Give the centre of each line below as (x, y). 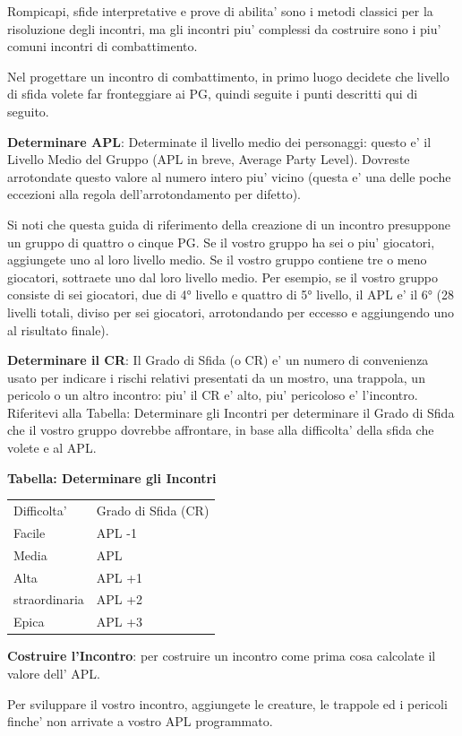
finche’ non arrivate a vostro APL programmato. (140, 721)
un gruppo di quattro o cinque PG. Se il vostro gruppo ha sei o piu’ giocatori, (221, 242)
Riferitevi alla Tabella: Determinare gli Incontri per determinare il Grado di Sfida (231, 412)
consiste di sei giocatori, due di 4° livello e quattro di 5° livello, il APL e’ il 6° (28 (231, 294)
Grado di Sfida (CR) (153, 510)
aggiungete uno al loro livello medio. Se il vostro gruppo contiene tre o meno (217, 260)
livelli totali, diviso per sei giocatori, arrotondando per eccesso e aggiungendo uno (231, 312)
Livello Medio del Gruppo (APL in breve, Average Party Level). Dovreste (209, 159)
